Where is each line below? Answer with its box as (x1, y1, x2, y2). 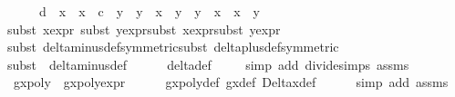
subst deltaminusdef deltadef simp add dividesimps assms (7, 54, 409, 73)
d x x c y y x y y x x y (38, 2, 260, 20)
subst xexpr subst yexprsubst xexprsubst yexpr (7, 19, 281, 38)
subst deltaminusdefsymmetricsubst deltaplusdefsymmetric (7, 37, 339, 56)
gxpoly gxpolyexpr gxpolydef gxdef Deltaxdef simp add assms (13, 73, 449, 92)
